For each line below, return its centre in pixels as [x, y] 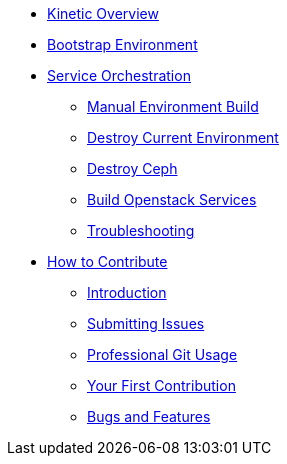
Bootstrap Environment [122, 44]
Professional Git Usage [162, 354]
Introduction [127, 292]
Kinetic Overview [103, 13]
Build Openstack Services [172, 199]
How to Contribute [107, 261]
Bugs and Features [149, 416]
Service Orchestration [119, 75]
